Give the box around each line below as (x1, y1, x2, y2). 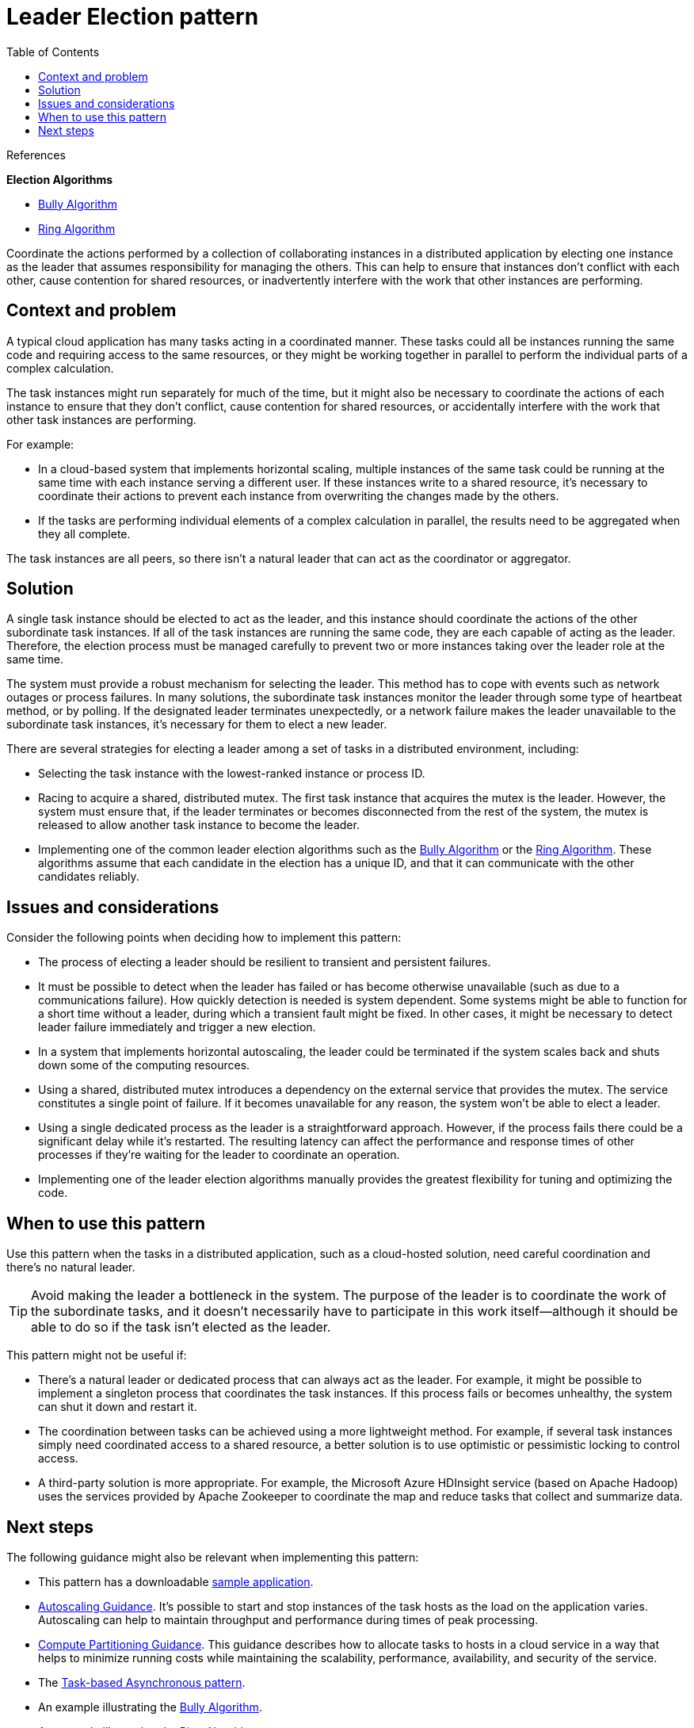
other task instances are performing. (6, 412, 196, 426)
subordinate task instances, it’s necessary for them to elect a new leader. (6, 717, 387, 732)
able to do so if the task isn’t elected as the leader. (31, 1319, 331, 1336)
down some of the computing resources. (38, 1058, 250, 1072)
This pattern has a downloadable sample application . (38, 1574, 314, 1588)
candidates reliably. (38, 870, 139, 884)
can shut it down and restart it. (38, 1400, 197, 1414)
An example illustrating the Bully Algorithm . (38, 1699, 262, 1714)
